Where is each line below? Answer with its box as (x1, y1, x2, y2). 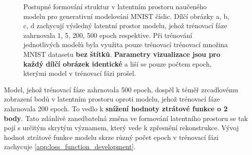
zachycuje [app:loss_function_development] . (4, 141, 136, 152)
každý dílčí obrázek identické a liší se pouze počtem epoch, (23, 58, 212, 69)
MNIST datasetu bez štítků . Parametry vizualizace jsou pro (23, 49, 220, 59)
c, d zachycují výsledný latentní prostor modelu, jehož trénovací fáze (23, 20, 227, 31)
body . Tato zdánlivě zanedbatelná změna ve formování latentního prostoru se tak (4, 113, 248, 123)
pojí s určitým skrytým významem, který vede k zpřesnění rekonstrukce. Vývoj (4, 122, 239, 133)
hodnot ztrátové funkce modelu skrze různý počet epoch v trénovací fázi (4, 132, 219, 142)
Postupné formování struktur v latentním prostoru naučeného (23, 1, 207, 11)
